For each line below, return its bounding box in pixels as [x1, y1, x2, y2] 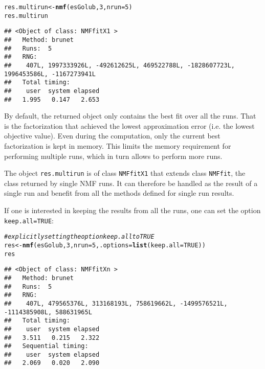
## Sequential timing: [4, 342, 89, 350]
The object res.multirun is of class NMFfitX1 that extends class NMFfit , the [4, 168, 246, 178]
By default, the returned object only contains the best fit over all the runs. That [4, 110, 256, 121]
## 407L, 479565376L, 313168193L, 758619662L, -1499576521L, [4, 299, 228, 307]
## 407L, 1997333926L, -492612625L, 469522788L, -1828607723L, [4, 61, 235, 69]
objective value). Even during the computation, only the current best [4, 130, 220, 141]
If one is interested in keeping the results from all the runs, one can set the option [4, 205, 261, 216]
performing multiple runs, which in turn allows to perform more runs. [4, 150, 223, 161]
